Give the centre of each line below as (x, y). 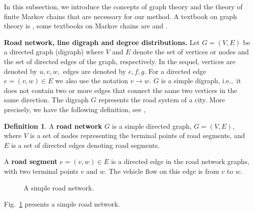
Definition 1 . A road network (53, 126)
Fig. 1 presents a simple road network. (62, 204)
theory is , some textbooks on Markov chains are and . (86, 26)
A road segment (31, 161)
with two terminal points (41, 171)
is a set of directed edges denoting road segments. (86, 145)
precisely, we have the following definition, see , (75, 109)
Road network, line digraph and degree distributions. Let (102, 42)
